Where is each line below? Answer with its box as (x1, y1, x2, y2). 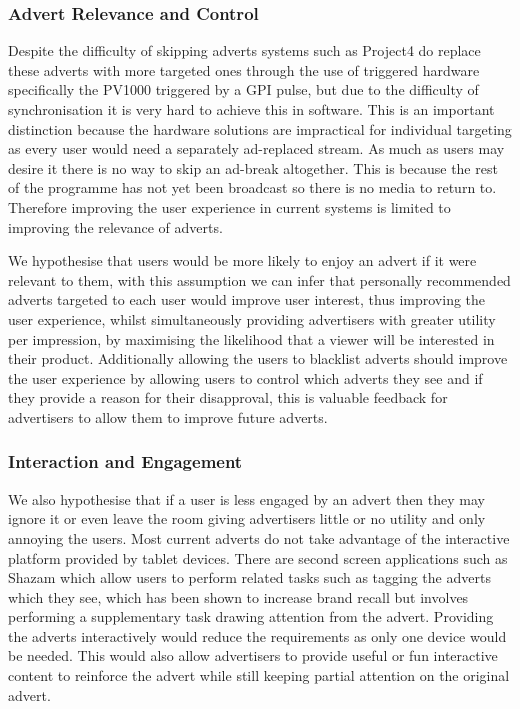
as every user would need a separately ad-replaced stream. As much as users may (8, 138, 505, 159)
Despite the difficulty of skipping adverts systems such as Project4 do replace (8, 40, 481, 61)
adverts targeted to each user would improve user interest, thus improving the (8, 289, 486, 310)
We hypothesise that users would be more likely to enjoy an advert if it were (8, 250, 477, 271)
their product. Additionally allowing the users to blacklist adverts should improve (8, 348, 508, 369)
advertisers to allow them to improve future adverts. (8, 406, 328, 427)
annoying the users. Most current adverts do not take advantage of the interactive (8, 527, 510, 548)
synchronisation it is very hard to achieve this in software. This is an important (8, 99, 495, 119)
